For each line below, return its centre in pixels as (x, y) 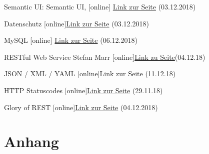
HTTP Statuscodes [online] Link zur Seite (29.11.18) (83, 90)
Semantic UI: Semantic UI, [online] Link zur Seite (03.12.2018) (100, 6)
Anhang (31, 141)
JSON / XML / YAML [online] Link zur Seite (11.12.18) (90, 74)
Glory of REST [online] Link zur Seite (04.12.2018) (81, 107)
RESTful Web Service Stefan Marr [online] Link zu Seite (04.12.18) (105, 57)
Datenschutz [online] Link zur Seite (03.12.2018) (76, 23)
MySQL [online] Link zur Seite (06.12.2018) (71, 40)
